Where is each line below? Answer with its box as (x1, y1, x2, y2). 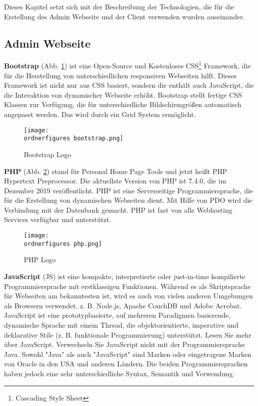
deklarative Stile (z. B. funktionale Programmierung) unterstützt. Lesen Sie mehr (4, 329, 252, 340)
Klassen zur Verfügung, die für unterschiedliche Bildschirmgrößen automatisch (4, 99, 242, 110)
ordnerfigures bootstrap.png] (24, 135, 124, 142)
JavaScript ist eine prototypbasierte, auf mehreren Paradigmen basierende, (4, 310, 231, 320)
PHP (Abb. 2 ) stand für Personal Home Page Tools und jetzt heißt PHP (4, 166, 227, 176)
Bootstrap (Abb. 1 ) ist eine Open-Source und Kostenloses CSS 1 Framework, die (4, 59, 251, 71)
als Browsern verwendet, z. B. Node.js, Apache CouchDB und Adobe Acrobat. (4, 300, 242, 310)
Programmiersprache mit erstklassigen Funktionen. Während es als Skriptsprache (4, 281, 251, 291)
